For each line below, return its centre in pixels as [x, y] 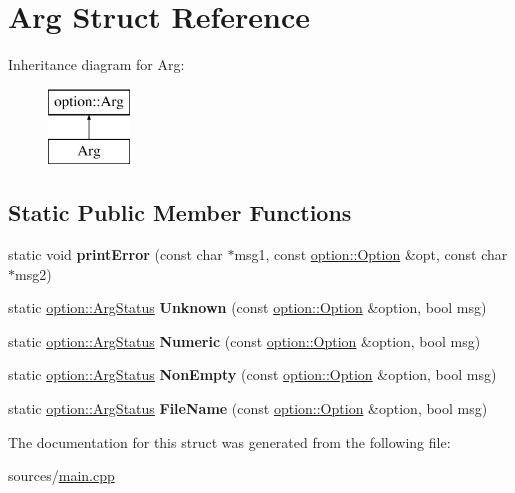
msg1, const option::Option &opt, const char [371, 254]
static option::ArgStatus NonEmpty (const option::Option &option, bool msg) [252, 374]
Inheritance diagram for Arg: [96, 64]
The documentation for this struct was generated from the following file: [229, 441]
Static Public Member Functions [180, 212]
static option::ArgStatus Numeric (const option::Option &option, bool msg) [244, 340]
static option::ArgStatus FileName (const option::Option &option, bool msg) [248, 408]
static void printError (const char [115, 254]
